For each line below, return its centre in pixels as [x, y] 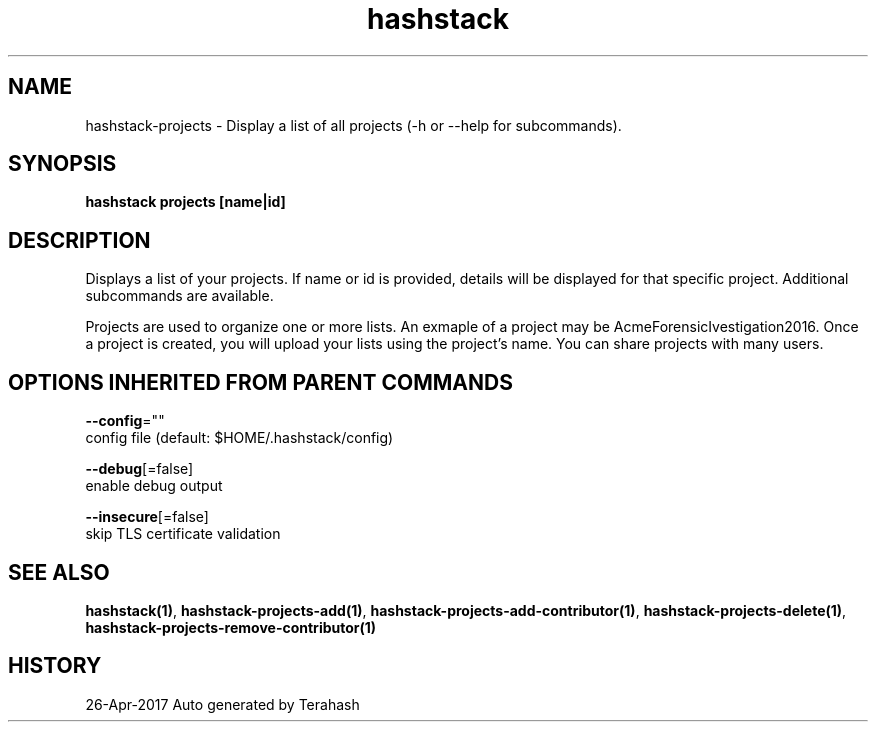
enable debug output [154, 486]
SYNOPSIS [62, 164]
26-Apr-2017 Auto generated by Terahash [222, 704]
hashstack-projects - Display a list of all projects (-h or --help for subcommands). [353, 125]
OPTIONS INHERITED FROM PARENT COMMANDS [260, 382]
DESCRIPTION [79, 240]
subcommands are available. [179, 296]
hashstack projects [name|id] [185, 202]
